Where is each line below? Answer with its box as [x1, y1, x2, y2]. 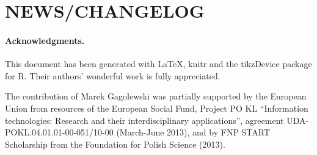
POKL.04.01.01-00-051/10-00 [5, 126, 114, 139]
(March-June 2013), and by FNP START [116, 126, 271, 139]
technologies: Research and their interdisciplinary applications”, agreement [5, 114, 284, 126]
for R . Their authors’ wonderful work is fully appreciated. [5, 69, 220, 82]
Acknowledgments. [5, 34, 85, 46]
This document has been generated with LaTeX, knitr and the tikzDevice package [5, 57, 312, 70]
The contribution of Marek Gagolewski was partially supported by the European [5, 90, 307, 103]
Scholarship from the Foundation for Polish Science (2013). [5, 137, 225, 150]
